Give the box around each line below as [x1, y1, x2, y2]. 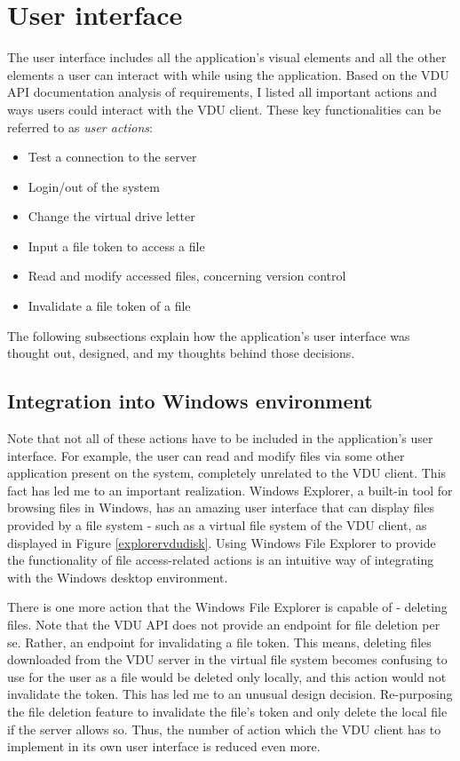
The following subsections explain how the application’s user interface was [7, 326, 410, 345]
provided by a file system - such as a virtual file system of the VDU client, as [7, 516, 427, 535]
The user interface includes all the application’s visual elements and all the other [7, 48, 447, 67]
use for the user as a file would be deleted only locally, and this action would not [7, 667, 447, 686]
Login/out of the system [28, 177, 160, 195]
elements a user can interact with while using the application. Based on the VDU [7, 65, 449, 83]
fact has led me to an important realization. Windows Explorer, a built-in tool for [7, 480, 453, 499]
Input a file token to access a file [28, 236, 205, 255]
